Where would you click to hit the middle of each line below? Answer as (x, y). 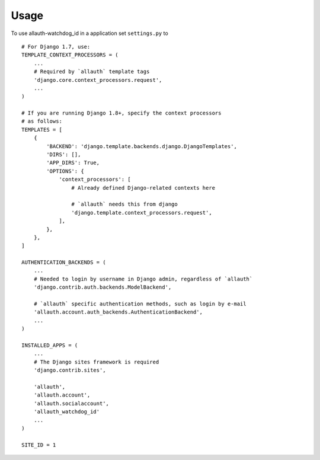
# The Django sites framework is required (96, 362)
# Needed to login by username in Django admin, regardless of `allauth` (143, 279)
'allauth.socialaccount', (71, 403)
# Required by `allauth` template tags (92, 72)
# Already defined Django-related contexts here (143, 188)
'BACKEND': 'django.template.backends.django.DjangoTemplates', (142, 146)
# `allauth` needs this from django (124, 204)
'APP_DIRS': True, (73, 163)
